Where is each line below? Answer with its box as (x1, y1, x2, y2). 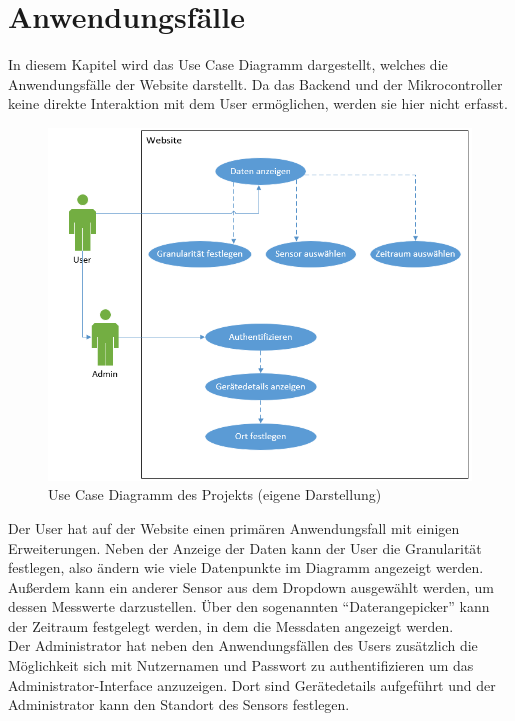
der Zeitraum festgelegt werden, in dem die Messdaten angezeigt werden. (8, 615, 454, 636)
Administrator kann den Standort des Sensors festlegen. (8, 694, 350, 715)
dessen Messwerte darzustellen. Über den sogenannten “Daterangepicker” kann (8, 596, 490, 617)
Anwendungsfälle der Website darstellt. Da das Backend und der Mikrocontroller (8, 73, 503, 94)
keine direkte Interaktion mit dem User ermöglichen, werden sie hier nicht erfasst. (8, 93, 508, 114)
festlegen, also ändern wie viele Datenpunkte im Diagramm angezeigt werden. (8, 557, 484, 578)
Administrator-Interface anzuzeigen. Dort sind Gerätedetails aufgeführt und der (8, 674, 496, 695)
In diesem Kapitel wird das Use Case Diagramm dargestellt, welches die (8, 54, 448, 75)
